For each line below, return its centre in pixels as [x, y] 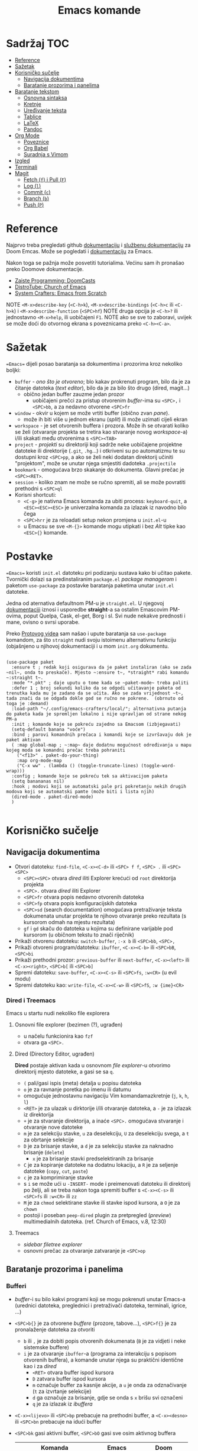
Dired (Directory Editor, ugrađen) [54, 1054]
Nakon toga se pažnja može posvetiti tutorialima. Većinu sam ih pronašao [95, 263]
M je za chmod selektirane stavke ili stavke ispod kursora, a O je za [102, 1203]
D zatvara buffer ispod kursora [69, 1378]
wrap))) [16, 771]
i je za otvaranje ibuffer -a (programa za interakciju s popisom [100, 1353]
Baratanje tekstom [37, 91]
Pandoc [33, 129]
